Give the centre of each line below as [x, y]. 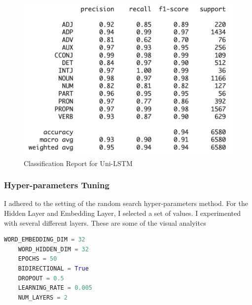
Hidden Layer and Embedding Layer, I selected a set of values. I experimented [123, 213]
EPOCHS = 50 [37, 259]
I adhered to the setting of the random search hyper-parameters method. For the [126, 203]
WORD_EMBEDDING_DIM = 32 [45, 240]
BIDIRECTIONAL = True [53, 268]
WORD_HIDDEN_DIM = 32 [53, 249]
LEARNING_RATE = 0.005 [55, 288]
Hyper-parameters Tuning [57, 185]
